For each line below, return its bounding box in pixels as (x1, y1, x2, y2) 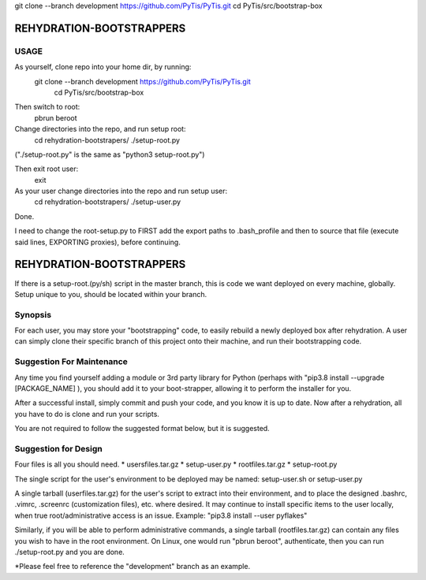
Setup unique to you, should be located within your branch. (14, 289, 207, 299)
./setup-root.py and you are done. (14, 548, 125, 557)
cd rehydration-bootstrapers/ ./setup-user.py (34, 197, 181, 206)
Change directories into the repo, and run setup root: (14, 125, 186, 134)
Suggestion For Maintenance (14, 356, 128, 367)
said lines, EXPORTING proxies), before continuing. (14, 237, 181, 247)
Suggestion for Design (14, 443, 103, 454)
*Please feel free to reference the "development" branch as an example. (14, 562, 251, 571)
